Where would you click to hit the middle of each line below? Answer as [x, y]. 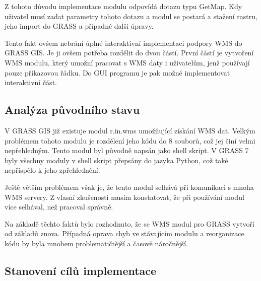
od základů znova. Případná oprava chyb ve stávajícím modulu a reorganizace [124, 233]
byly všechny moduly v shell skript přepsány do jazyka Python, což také [116, 160]
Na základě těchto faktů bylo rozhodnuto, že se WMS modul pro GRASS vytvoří [129, 223]
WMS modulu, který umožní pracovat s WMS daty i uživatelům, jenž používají [127, 62]
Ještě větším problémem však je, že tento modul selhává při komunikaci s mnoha [129, 187]
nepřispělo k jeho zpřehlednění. [52, 170]
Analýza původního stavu [72, 110]
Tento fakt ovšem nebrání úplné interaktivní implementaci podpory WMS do [123, 43]
